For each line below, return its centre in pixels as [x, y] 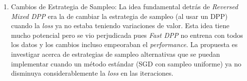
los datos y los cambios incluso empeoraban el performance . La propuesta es [124, 44]
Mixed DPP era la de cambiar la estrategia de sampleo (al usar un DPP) [119, 16]
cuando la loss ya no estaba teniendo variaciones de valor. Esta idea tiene [120, 25]
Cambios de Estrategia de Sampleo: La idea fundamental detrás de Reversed [124, 6]
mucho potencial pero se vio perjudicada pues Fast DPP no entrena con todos [127, 35]
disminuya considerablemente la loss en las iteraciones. [92, 73]
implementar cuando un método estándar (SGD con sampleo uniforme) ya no [126, 63]
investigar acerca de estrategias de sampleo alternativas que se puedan [115, 54]
